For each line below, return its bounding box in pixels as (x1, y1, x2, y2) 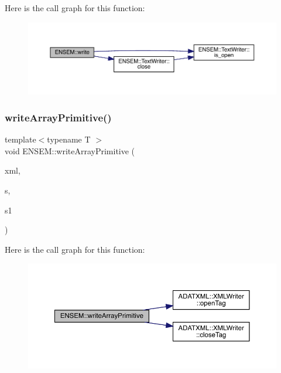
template (5, 133, 36, 145)
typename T (47, 133, 91, 145)
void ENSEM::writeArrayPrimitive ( (5, 144, 135, 157)
